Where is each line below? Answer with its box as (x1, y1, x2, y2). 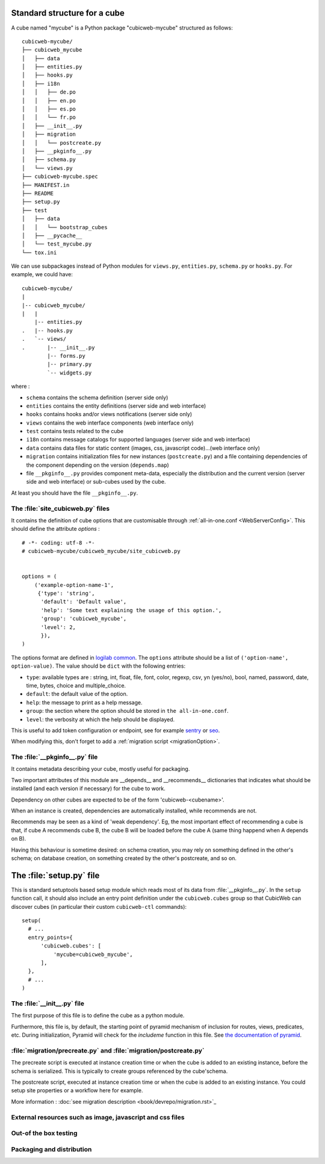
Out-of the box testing (11, 1129, 78, 1137)
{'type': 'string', (37, 590, 95, 597)
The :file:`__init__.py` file (11, 999, 84, 1007)
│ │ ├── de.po (22, 89, 76, 96)
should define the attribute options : (11, 525, 101, 533)
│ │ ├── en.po (22, 97, 76, 104)
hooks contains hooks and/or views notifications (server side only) (26, 411, 193, 418)
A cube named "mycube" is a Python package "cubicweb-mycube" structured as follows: (11, 24, 233, 31)
